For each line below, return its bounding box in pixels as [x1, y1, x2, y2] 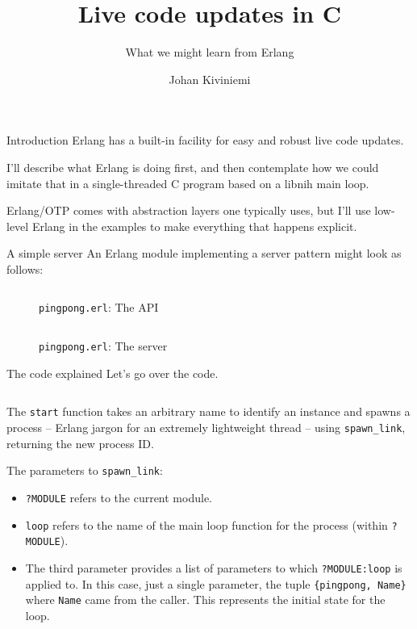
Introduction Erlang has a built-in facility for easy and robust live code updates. [6, 132, 404, 149]
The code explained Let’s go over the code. [6, 364, 219, 381]
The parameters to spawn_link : [6, 462, 163, 479]
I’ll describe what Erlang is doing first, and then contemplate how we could [6, 158, 379, 175]
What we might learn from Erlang [125, 44, 294, 61]
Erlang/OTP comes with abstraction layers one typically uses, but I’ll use [6, 202, 371, 219]
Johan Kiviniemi [169, 70, 251, 87]
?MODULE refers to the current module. [25, 489, 212, 505]
